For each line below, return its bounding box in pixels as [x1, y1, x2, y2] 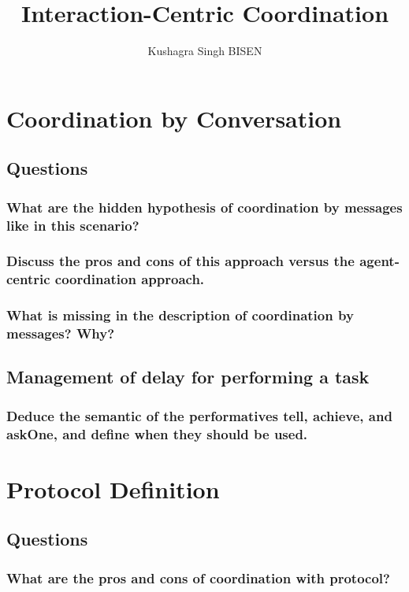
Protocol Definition [6, 472, 220, 505]
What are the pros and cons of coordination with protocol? [6, 568, 390, 587]
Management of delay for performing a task [6, 364, 370, 389]
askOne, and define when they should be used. [6, 424, 308, 443]
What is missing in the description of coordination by [6, 305, 354, 325]
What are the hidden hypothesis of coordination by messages [6, 197, 403, 216]
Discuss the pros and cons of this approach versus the [6, 251, 355, 271]
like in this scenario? [6, 215, 139, 235]
